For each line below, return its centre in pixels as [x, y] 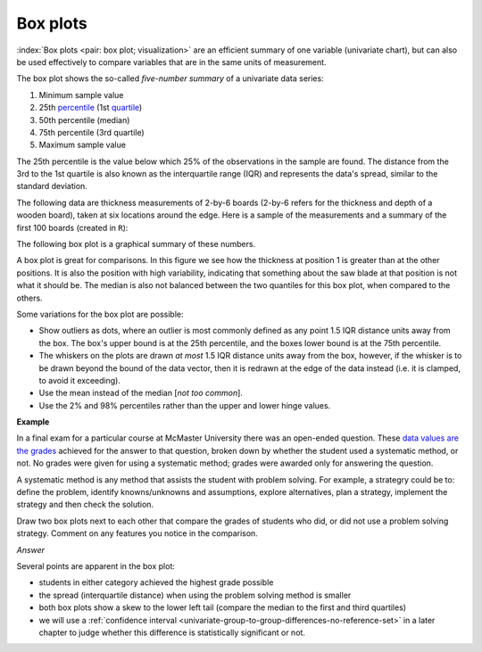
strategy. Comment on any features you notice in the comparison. [137, 533]
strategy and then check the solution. [85, 505]
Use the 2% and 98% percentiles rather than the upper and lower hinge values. [185, 405]
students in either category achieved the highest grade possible [156, 582]
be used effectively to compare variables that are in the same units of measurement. [171, 62]
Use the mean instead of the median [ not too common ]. [141, 393]
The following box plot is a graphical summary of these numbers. [136, 244]
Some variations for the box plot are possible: [100, 314]
